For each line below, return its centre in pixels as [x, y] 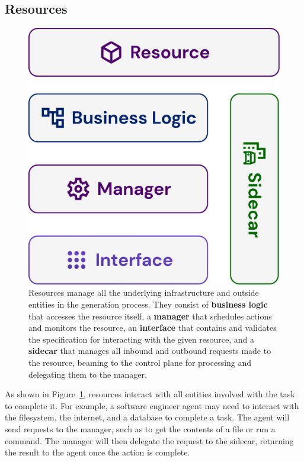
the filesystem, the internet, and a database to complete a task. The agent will [147, 417]
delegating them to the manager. [88, 374]
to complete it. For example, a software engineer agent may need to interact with [152, 405]
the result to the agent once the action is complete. [97, 452]
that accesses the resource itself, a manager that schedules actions [150, 316]
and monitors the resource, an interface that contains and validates [153, 327]
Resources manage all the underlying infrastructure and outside [144, 292]
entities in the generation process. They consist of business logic [148, 304]
